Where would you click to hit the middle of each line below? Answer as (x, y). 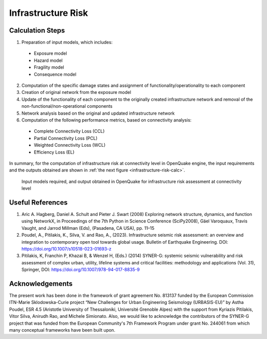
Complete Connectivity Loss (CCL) (69, 131)
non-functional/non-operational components (67, 106)
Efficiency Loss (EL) (54, 152)
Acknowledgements (41, 283)
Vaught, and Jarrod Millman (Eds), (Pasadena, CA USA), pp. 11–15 (88, 228)
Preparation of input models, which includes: (67, 42)
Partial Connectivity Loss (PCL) (66, 138)
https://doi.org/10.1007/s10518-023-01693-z (67, 249)
